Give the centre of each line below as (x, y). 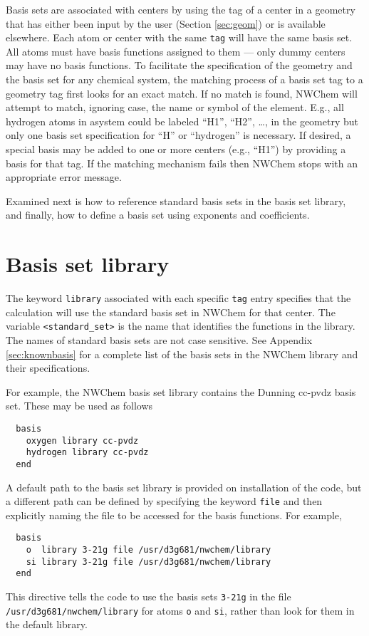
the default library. (47, 624)
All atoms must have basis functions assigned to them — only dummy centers (176, 51)
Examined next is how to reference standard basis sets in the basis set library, (176, 200)
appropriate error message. (64, 177)
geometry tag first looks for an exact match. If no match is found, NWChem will (182, 93)
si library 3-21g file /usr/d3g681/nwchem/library (149, 562)
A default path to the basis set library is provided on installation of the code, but (184, 487)
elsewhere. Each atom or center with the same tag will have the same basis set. (179, 37)
